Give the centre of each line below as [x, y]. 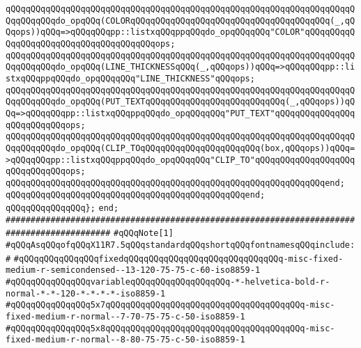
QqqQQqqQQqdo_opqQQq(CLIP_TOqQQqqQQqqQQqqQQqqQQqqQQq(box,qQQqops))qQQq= [180, 148]
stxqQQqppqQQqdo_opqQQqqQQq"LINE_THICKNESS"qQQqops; [130, 78]
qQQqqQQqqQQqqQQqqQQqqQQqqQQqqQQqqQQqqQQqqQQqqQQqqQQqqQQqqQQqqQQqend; [175, 183]
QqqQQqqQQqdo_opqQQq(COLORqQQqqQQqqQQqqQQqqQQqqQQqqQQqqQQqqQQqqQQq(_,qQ [180, 21]
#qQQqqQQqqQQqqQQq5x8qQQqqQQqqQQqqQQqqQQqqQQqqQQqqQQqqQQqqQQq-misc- [170, 328]
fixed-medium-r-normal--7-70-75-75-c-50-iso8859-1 [125, 317]
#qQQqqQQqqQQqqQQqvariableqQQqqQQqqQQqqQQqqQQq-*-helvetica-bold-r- [168, 282]
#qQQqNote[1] [144, 234]
